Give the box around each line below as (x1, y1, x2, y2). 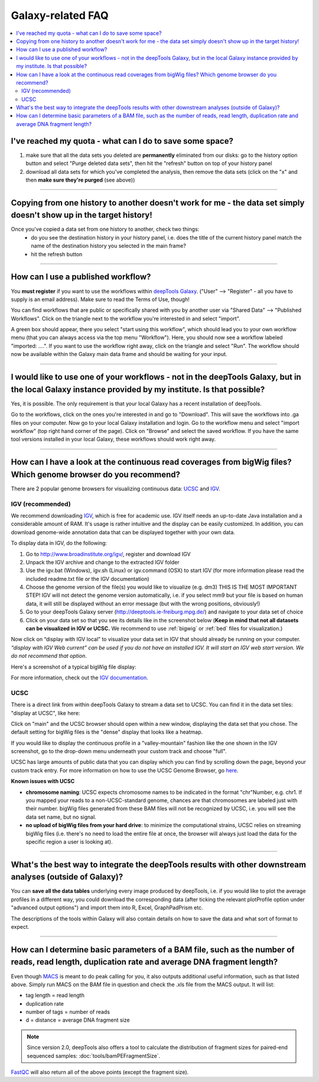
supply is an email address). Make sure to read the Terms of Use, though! (11, 296, 190, 303)
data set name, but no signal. (25, 813, 97, 821)
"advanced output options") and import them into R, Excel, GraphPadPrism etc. (11, 904, 203, 911)
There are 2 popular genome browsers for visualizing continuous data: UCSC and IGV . (11, 485, 221, 492)
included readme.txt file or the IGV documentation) (25, 575, 150, 582)
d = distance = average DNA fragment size (25, 1016, 130, 1023)
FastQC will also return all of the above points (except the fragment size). (11, 1068, 189, 1076)
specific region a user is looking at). (25, 838, 113, 845)
